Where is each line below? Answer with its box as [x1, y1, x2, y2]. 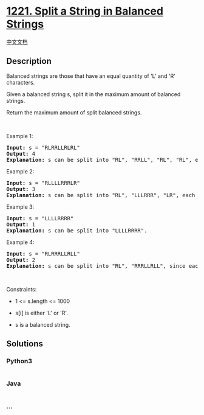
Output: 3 [6, 186, 35, 192]
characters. [6, 78, 35, 86]
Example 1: [6, 132, 33, 139]
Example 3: [6, 203, 35, 211]
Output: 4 [6, 150, 35, 157]
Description [6, 56, 52, 66]
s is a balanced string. [15, 321, 71, 328]
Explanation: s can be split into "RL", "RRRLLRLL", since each [6, 262, 202, 269]
